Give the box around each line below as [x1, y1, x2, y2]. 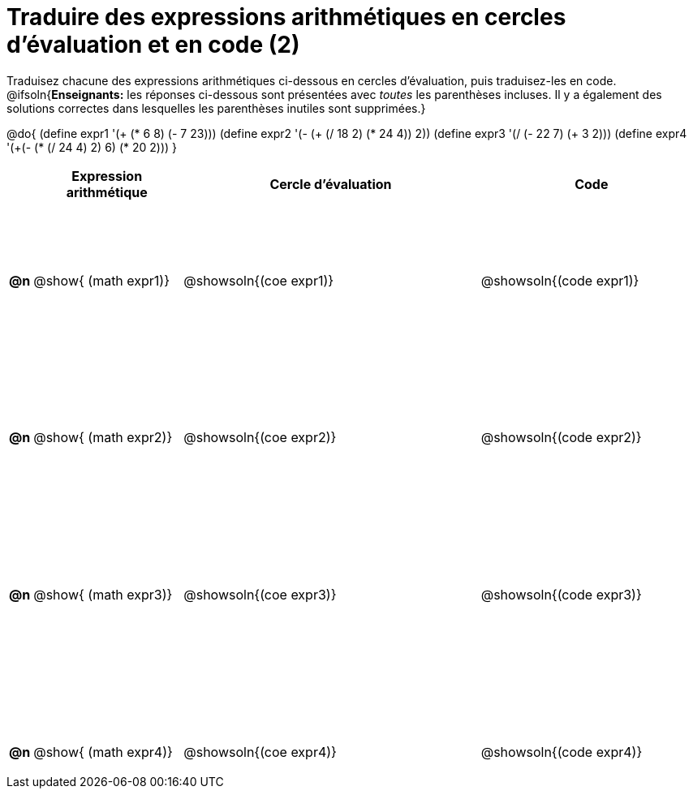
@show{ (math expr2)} [33, 429, 173, 446]
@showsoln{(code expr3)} [480, 586, 642, 603]
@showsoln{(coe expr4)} [183, 743, 337, 760]
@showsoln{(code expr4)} [480, 743, 643, 760]
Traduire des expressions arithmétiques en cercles [6, 3, 566, 31]
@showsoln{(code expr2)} [480, 429, 642, 446]
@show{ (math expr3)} [33, 586, 173, 603]
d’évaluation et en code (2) [6, 31, 300, 58]
